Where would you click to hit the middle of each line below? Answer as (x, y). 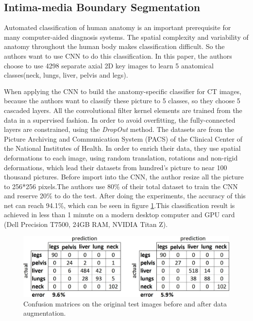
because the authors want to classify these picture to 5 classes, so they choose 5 (122, 101)
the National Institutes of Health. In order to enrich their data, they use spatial (122, 148)
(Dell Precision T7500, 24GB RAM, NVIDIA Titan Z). (86, 224)
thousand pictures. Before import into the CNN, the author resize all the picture (124, 177)
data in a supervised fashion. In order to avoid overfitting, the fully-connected (120, 120)
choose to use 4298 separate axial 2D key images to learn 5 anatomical (109, 65)
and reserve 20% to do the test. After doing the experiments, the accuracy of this (125, 196)
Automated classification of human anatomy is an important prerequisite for (118, 27)
